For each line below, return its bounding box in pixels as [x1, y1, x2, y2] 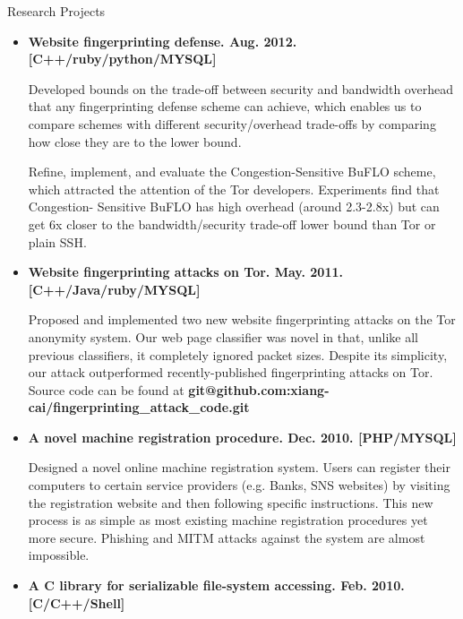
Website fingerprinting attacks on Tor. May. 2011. [28, 262, 343, 281]
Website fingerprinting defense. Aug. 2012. [28, 31, 297, 50]
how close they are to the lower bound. [28, 132, 242, 150]
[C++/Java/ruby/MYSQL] [28, 279, 201, 298]
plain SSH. [28, 232, 87, 251]
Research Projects [7, 2, 106, 20]
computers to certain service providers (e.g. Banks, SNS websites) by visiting [28, 476, 450, 494]
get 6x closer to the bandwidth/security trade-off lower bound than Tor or [28, 214, 436, 233]
